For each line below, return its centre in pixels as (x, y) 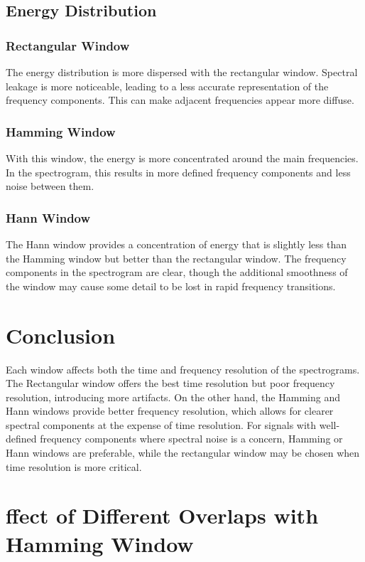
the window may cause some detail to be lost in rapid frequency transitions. (171, 286)
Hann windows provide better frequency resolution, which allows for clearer (170, 411)
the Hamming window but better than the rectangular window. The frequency (176, 258)
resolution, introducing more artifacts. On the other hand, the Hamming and (173, 397)
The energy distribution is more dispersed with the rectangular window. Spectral (182, 72)
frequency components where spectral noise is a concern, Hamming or (191, 439)
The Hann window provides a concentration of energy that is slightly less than (176, 244)
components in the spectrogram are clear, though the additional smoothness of (177, 272)
